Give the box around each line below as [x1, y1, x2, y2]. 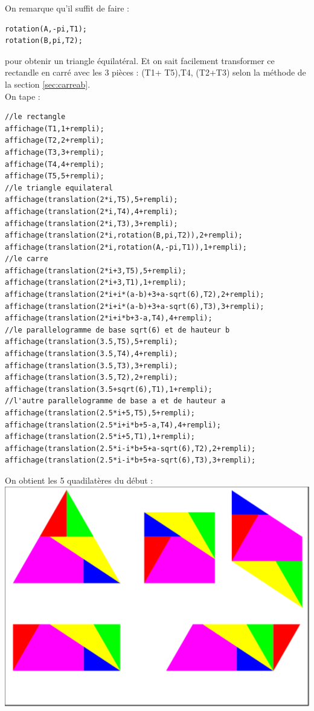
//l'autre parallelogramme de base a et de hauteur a [5, 397, 226, 406]
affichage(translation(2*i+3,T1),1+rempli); [5, 278, 187, 287]
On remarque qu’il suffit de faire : [5, 2, 129, 14]
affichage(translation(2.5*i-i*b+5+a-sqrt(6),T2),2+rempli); [5, 444, 256, 453]
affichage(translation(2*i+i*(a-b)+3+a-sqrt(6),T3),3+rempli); [5, 302, 264, 311]
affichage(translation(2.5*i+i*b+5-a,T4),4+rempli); [5, 420, 221, 429]
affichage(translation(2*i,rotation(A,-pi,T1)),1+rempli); [5, 242, 247, 252]
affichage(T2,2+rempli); [5, 136, 104, 145]
